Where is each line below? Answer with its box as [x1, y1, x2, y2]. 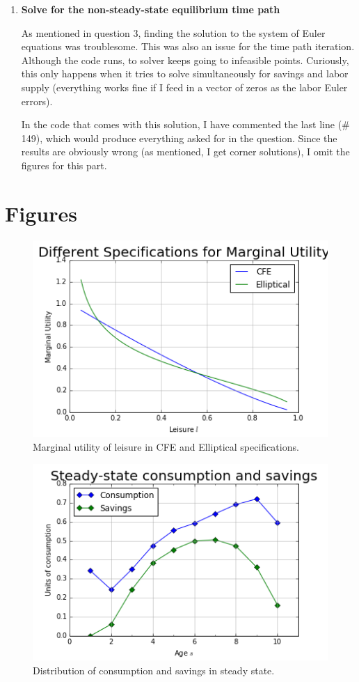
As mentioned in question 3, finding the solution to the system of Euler [21, 25, 326, 40]
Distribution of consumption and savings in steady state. [33, 662, 275, 677]
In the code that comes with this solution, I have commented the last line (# [21, 117, 350, 132]
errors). [21, 93, 53, 108]
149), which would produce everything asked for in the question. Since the [21, 130, 337, 145]
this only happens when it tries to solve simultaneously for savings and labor [21, 66, 349, 81]
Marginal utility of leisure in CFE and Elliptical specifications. [33, 439, 299, 454]
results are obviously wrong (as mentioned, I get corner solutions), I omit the [21, 144, 350, 159]
